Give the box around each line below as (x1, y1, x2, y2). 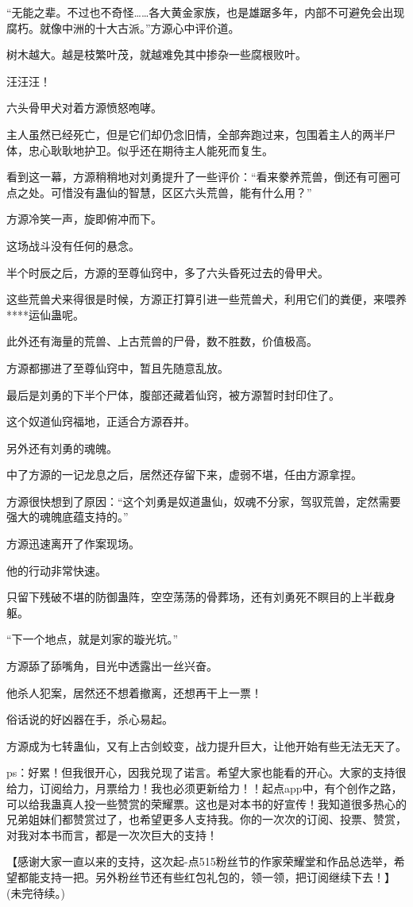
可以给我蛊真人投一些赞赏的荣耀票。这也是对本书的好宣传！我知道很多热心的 (6, 795, 407, 812)
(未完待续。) (6, 884, 65, 901)
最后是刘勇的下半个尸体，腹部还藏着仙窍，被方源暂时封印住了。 (6, 386, 340, 403)
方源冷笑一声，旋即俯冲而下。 (6, 210, 162, 227)
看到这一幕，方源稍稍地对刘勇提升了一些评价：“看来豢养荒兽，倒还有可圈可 (6, 168, 401, 185)
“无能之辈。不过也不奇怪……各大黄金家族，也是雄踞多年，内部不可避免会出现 (6, 4, 405, 20)
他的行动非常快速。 (6, 562, 106, 578)
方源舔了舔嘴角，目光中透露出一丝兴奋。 (6, 658, 218, 674)
